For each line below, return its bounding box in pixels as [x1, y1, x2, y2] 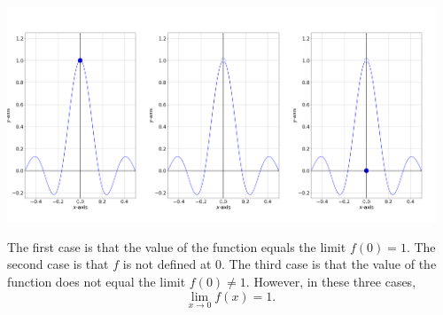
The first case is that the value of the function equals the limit [7, 237, 346, 256]
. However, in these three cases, [245, 272, 416, 290]
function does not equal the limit [7, 272, 186, 290]
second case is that [7, 255, 109, 273]
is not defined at [122, 255, 212, 273]
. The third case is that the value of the [221, 255, 437, 273]
